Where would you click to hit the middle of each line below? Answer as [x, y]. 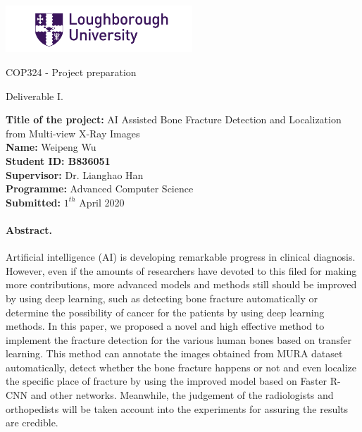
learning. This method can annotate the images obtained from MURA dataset [174, 353]
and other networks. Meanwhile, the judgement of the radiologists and [182, 395]
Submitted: [33, 202]
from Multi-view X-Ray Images [73, 133]
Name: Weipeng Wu [51, 147]
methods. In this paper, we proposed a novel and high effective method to [165, 326]
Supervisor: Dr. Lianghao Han [75, 174]
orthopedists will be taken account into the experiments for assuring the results [177, 408]
